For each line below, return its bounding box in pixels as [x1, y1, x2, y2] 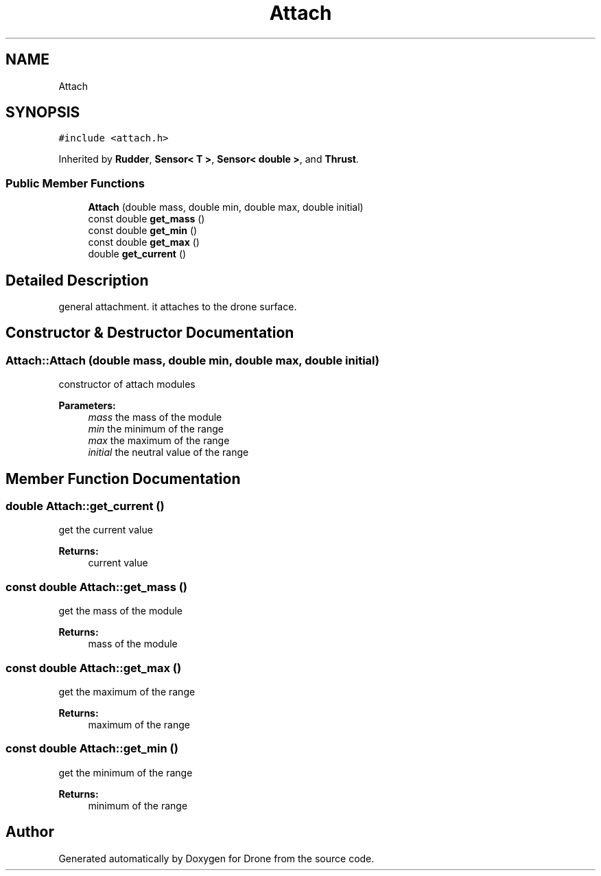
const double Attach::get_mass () [5, 579, 188, 594]
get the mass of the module [58, 605, 182, 617]
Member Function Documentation [5, 470, 241, 487]
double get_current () [88, 248, 187, 260]
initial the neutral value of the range [88, 446, 249, 459]
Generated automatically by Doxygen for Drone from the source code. [58, 852, 375, 864]
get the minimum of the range [58, 766, 193, 779]
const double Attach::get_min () [5, 741, 178, 756]
